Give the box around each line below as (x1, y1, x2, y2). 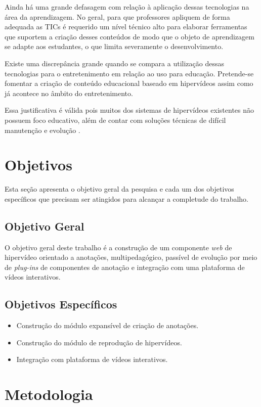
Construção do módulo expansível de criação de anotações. (16, 320, 199, 331)
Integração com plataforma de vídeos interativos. (16, 354, 168, 365)
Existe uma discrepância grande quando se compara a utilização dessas (5, 58, 224, 68)
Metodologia (5, 384, 93, 404)
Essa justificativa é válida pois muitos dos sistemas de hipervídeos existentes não (5, 105, 254, 115)
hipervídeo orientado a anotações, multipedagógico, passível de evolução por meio (5, 252, 257, 262)
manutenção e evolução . (5, 124, 80, 135)
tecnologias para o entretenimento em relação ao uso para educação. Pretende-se (5, 68, 254, 78)
